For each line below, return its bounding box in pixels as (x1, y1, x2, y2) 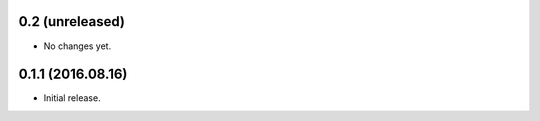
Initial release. (43, 92, 101, 104)
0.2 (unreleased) (18, 13, 125, 30)
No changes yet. (43, 40, 112, 52)
